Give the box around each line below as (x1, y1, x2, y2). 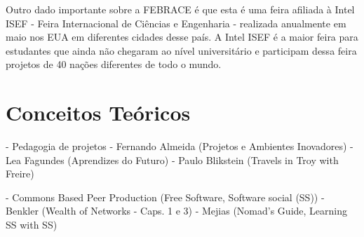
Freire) (6, 166, 34, 181)
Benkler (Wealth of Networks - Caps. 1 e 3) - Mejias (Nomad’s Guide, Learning (6, 203, 347, 218)
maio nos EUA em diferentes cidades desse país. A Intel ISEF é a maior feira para (6, 29, 358, 44)
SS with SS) (6, 217, 58, 232)
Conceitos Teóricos (6, 98, 191, 127)
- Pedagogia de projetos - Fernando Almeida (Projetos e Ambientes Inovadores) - (6, 139, 353, 154)
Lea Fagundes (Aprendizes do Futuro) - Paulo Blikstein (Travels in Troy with (6, 152, 339, 167)
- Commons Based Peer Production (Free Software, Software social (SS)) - (6, 189, 325, 204)
